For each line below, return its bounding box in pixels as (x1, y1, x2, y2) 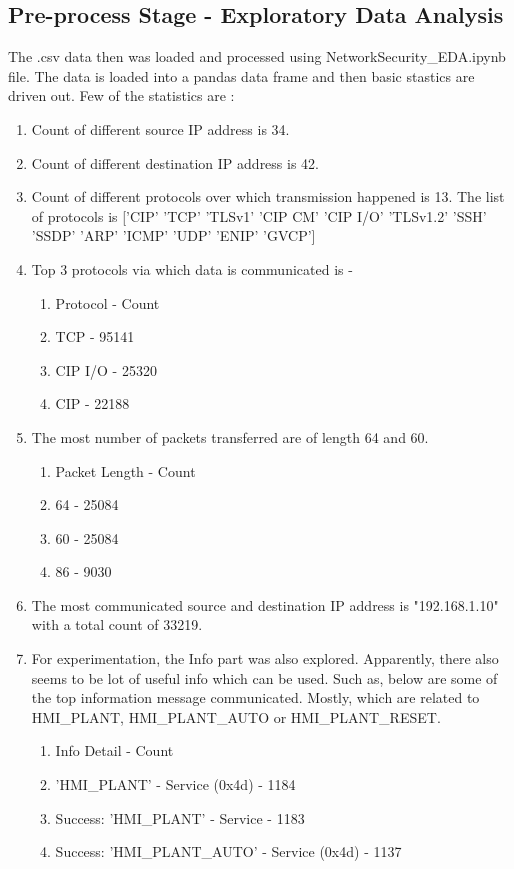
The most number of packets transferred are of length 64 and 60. (31, 426, 429, 447)
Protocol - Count (55, 292, 160, 313)
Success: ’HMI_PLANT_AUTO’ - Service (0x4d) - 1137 (55, 841, 402, 862)
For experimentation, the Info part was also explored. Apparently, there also (31, 648, 499, 669)
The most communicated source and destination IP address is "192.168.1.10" (31, 594, 499, 615)
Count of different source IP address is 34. (31, 118, 290, 139)
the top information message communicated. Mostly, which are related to (31, 687, 480, 708)
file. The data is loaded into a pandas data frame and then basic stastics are (8, 65, 475, 86)
